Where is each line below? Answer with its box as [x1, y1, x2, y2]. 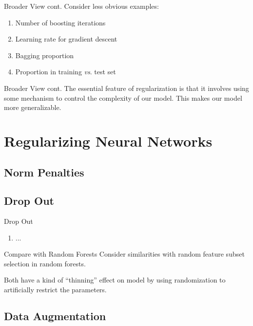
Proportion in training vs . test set [15, 66, 116, 77]
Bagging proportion [15, 50, 74, 60]
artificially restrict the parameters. [4, 284, 107, 295]
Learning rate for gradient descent [15, 34, 117, 44]
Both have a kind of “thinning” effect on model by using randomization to [4, 275, 226, 285]
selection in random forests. [4, 258, 86, 268]
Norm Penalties [4, 164, 84, 179]
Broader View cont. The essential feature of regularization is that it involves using [4, 83, 249, 93]
